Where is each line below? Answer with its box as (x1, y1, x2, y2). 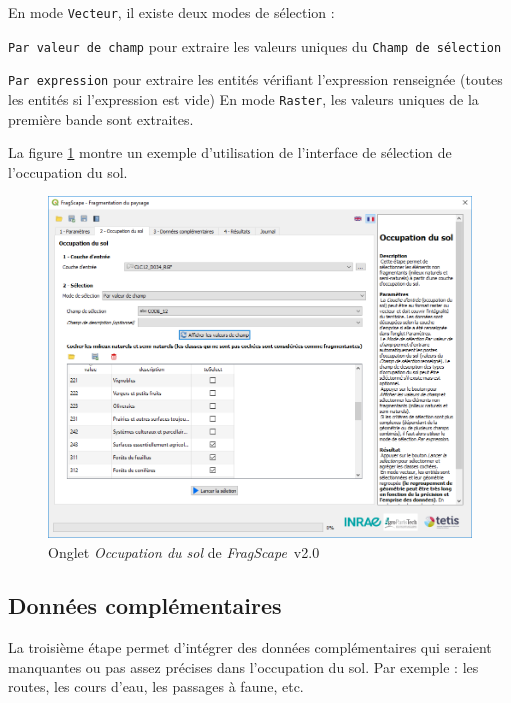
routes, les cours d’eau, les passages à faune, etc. (8, 676, 304, 697)
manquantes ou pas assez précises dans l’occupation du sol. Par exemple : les (8, 656, 479, 677)
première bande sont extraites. (8, 108, 194, 129)
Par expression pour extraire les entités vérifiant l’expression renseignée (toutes (8, 69, 503, 90)
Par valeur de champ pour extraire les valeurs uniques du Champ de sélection (8, 35, 502, 56)
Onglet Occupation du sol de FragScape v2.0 (48, 541, 320, 562)
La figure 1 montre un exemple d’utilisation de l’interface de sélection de (8, 142, 452, 163)
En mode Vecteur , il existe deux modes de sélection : (8, 2, 335, 22)
